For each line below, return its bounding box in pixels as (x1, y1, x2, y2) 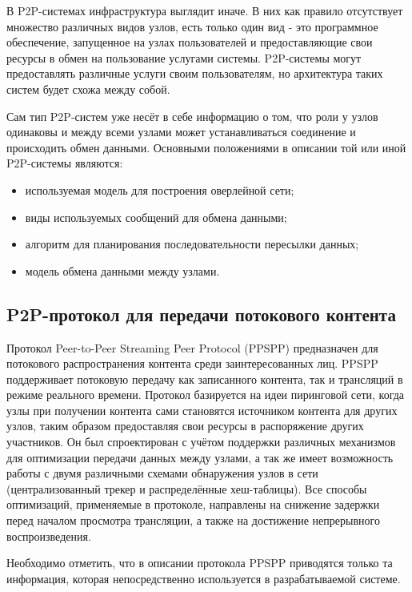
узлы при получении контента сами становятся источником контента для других (6, 401, 398, 418)
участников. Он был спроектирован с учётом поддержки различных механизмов (6, 433, 396, 450)
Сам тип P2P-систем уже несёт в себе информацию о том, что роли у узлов (6, 107, 378, 124)
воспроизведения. (6, 527, 91, 544)
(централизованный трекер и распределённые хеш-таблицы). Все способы (6, 480, 367, 497)
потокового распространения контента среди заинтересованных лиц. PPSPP (6, 355, 378, 372)
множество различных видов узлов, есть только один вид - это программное (6, 18, 378, 34)
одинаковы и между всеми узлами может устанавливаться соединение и (6, 123, 356, 140)
